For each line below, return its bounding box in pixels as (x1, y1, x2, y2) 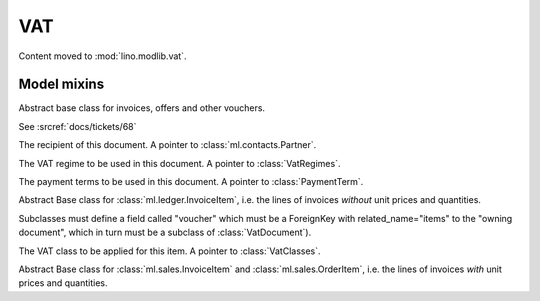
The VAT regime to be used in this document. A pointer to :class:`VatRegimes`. (18, 157, 341, 169)
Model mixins (18, 76, 105, 93)
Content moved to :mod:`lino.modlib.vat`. (18, 50, 187, 62)
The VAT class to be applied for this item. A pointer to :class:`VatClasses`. (18, 245, 321, 257)
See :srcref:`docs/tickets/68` (18, 120, 137, 132)
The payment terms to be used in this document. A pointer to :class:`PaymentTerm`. (18, 176, 364, 188)
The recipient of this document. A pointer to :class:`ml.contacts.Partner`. (18, 139, 317, 151)
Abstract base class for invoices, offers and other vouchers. (18, 102, 265, 114)
